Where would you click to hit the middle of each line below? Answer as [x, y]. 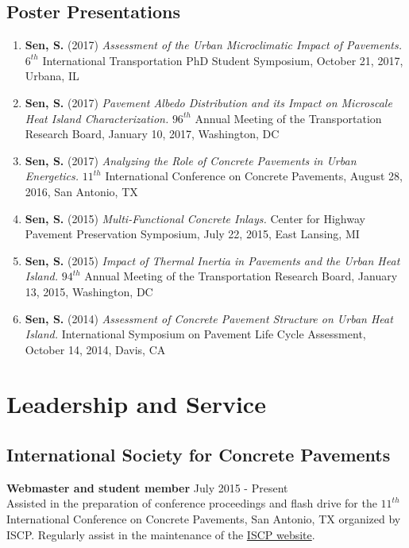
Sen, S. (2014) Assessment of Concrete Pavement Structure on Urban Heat [209, 318]
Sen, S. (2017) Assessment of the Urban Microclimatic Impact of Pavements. [213, 45]
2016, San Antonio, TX [81, 191]
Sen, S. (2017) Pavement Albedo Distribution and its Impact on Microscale [208, 102]
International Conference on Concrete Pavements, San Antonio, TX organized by [204, 519]
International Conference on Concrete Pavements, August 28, [254, 176]
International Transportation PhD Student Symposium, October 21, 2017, [223, 60]
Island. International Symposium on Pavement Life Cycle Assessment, [195, 334]
